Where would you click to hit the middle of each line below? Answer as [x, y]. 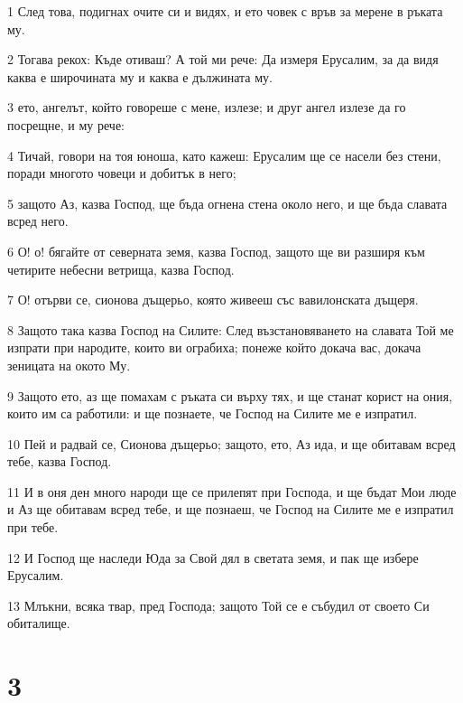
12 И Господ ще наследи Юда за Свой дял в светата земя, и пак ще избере [213, 557]
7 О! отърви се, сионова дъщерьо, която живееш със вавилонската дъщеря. [213, 300]
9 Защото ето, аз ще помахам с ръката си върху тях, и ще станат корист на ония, [230, 395]
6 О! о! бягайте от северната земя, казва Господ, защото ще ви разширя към [216, 251]
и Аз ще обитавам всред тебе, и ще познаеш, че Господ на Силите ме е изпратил [231, 509]
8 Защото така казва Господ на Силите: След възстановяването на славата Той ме [231, 329]
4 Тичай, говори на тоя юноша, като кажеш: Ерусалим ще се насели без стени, [224, 155]
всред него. [38, 221]
